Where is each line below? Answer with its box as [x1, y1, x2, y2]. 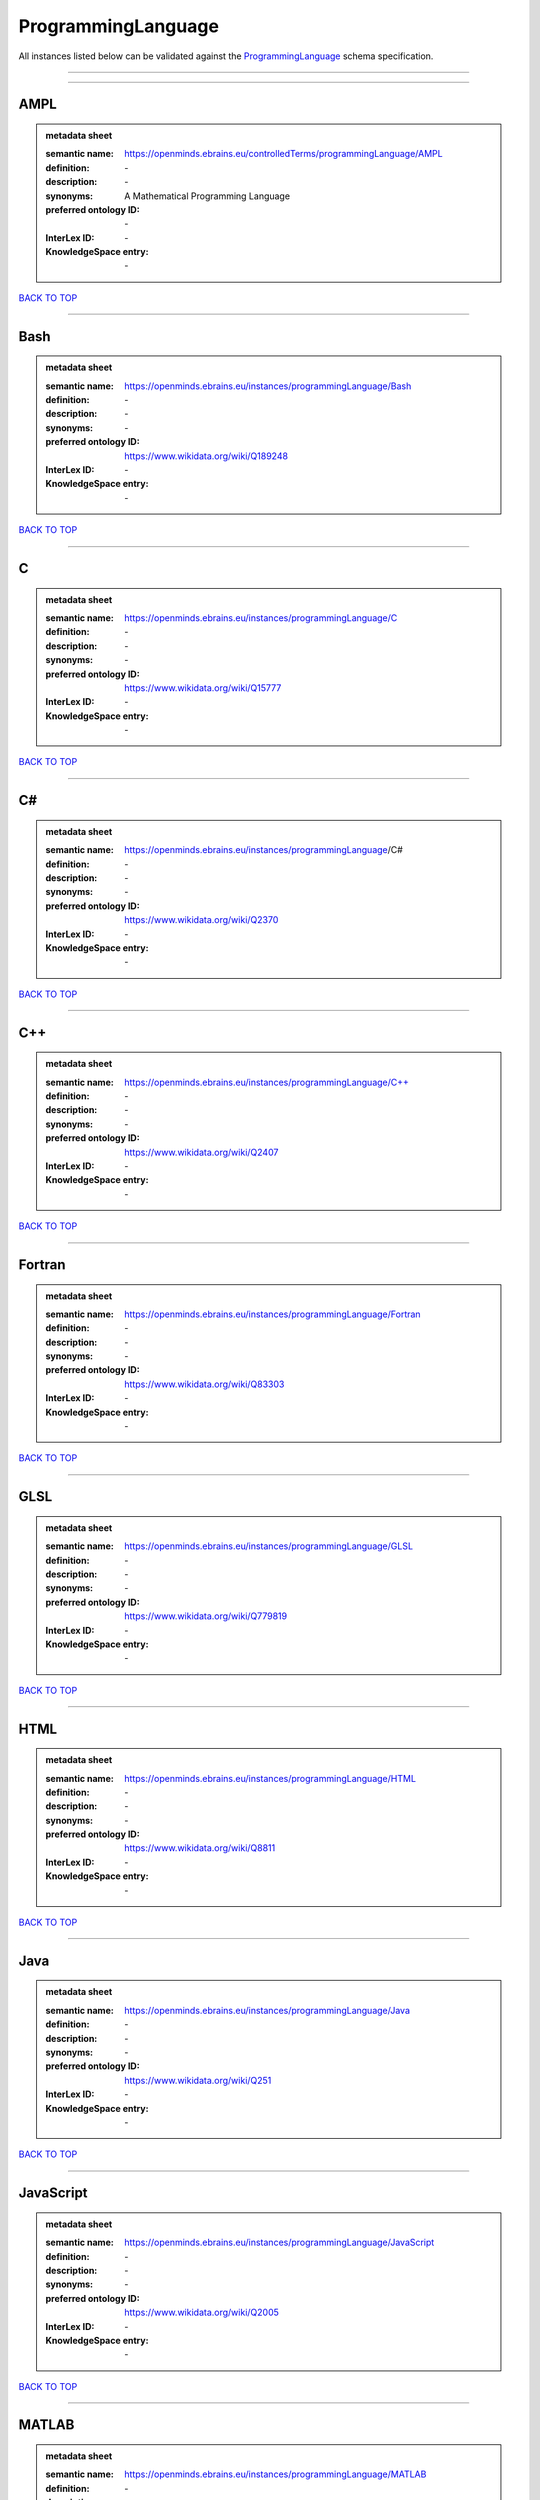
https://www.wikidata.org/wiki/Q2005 [124, 2306, 280, 2319]
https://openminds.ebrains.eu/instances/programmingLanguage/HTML [124, 1772, 417, 1784]
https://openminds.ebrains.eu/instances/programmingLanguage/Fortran [124, 1308, 421, 1320]
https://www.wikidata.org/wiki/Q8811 [124, 1842, 276, 1854]
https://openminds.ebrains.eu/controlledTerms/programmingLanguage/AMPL [124, 148, 444, 160]
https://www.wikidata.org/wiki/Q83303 [124, 1378, 285, 1390]
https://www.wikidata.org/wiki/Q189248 [124, 450, 289, 462]
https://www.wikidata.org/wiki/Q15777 [124, 681, 282, 694]
